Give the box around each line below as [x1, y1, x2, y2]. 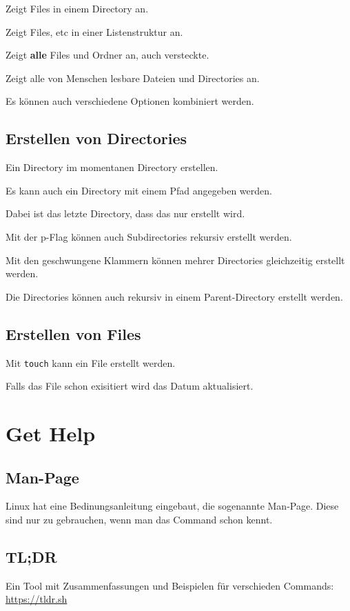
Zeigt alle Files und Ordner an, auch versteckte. [6, 48, 209, 62]
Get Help [6, 419, 96, 447]
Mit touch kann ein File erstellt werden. [6, 355, 176, 370]
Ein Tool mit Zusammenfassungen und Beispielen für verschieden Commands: [6, 578, 334, 592]
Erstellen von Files [6, 323, 141, 344]
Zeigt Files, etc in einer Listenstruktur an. [6, 24, 183, 39]
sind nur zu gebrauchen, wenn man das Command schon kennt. [6, 512, 273, 526]
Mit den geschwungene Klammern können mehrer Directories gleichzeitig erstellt [6, 252, 345, 267]
